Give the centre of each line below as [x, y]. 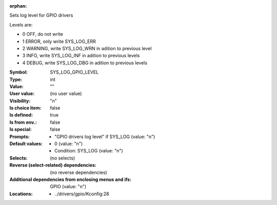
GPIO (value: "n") [68, 187]
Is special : [21, 129]
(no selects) [63, 158]
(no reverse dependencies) [78, 172]
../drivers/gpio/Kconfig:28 [82, 194]
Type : [16, 79]
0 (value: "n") [69, 144]
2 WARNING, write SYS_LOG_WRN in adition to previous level [87, 48]
